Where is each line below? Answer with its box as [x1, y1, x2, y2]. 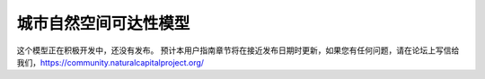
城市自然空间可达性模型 [16, 13, 190, 33]
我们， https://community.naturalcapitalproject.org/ [16, 57, 205, 67]
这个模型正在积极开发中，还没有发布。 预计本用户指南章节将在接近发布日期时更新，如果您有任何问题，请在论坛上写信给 [16, 45, 460, 56]
